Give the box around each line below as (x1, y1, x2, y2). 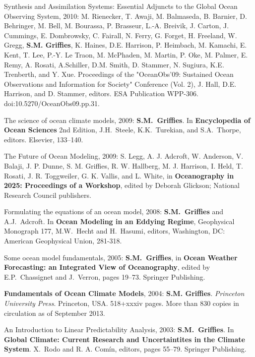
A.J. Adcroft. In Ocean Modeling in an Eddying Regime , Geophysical (4, 216, 235, 226)
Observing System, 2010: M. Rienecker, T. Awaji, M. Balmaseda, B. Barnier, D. (4, 10, 247, 21)
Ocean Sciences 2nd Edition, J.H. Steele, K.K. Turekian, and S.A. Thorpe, (4, 124, 241, 135)
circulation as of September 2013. (4, 307, 105, 318)
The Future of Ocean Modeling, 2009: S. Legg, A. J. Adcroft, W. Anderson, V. (4, 151, 244, 161)
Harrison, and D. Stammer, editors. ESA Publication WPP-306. (4, 88, 198, 99)
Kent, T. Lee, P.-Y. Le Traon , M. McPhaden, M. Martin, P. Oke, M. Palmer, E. (4, 49, 248, 59)
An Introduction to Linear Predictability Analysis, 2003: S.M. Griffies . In (4, 324, 234, 335)
